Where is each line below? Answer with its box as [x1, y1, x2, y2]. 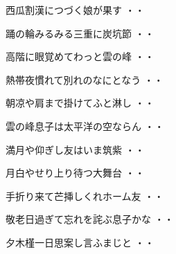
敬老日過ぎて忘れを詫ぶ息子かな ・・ [6, 212, 174, 226]
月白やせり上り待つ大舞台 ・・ [6, 165, 145, 180]
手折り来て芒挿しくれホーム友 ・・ [6, 188, 164, 203]
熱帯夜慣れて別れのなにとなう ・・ [6, 72, 164, 87]
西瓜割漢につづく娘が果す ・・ [6, 3, 145, 17]
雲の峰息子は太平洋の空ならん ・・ [6, 118, 164, 133]
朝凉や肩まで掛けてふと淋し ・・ [6, 96, 155, 110]
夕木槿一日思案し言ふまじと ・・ [6, 235, 155, 249]
